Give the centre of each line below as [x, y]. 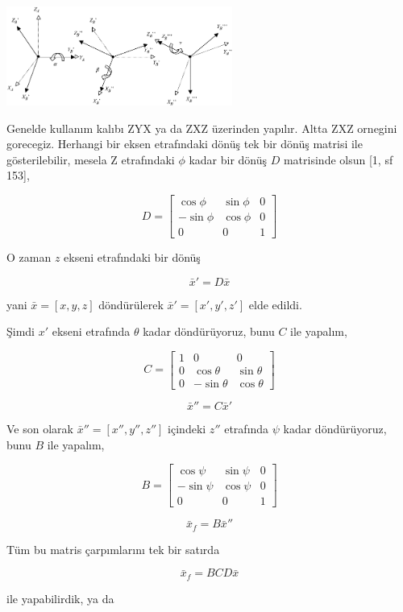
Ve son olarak [40, 428]
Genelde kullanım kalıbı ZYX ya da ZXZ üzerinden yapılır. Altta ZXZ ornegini [202, 128]
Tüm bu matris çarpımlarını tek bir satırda [113, 549]
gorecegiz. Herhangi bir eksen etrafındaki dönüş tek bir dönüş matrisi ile [185, 144]
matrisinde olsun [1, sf [338, 159]
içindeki [187, 428]
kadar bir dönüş [228, 159]
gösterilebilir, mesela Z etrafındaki [91, 159]
